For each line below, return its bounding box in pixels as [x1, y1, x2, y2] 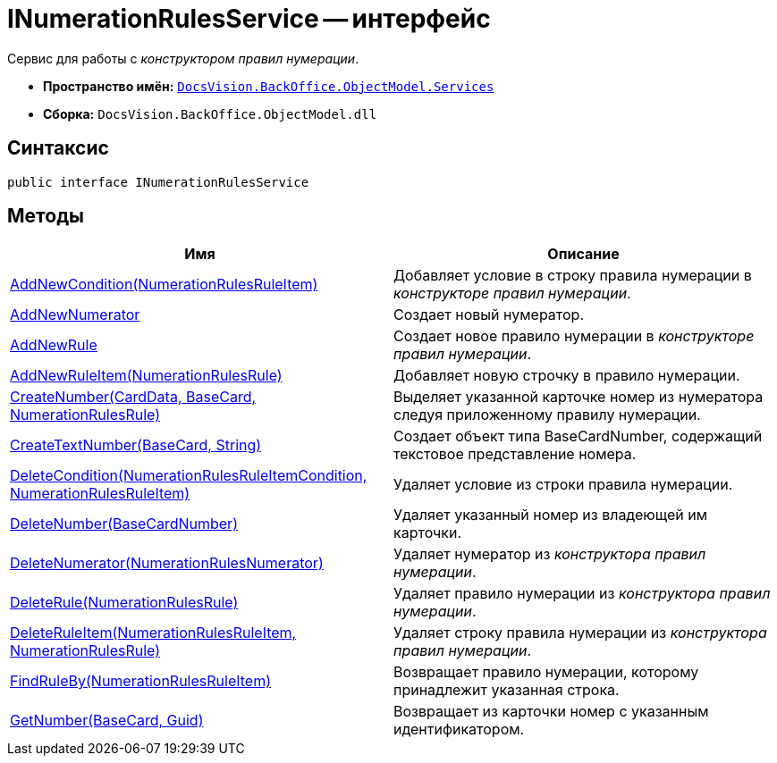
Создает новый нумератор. [393, 306, 584, 324]
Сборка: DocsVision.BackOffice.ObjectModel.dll [43, 105, 377, 122]
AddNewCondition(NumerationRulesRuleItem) [10, 275, 318, 294]
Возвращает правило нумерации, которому [393, 663, 699, 682]
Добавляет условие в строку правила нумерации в [393, 266, 752, 285]
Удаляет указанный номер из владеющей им [393, 506, 707, 524]
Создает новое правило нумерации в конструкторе [393, 327, 755, 346]
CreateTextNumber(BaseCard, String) [10, 436, 262, 455]
